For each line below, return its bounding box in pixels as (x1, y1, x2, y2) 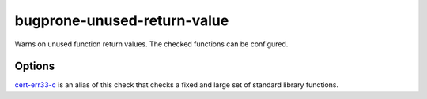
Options (14, 60, 55, 73)
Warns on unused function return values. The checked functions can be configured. (14, 39, 289, 49)
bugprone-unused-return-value (14, 12, 229, 29)
